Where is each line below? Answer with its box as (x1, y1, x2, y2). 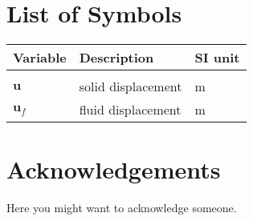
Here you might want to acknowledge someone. (6, 199, 237, 216)
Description (79, 48, 154, 67)
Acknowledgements (6, 153, 221, 186)
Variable (13, 48, 67, 67)
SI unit (194, 48, 240, 67)
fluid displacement (79, 100, 182, 119)
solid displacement (79, 77, 182, 96)
